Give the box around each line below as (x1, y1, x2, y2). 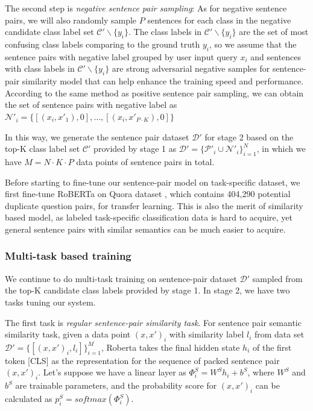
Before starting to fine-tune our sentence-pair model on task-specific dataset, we (5, 175, 300, 188)
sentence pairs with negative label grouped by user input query (5, 50, 238, 63)
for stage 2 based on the (204, 130, 294, 143)
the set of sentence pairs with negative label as (5, 98, 177, 111)
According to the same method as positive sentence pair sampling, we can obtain (5, 86, 304, 99)
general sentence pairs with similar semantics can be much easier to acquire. (5, 222, 286, 235)
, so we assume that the (209, 37, 297, 50)
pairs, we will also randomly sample (5, 13, 137, 26)
